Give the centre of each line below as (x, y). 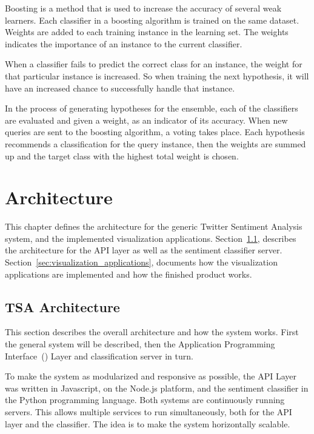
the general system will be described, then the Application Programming (140, 344)
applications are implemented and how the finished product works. (129, 274)
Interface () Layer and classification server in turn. (99, 356)
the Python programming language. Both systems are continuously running (145, 400)
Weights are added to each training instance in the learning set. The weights (147, 32)
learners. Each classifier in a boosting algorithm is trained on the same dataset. (152, 20)
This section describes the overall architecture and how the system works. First (152, 332)
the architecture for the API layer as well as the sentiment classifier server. (144, 250)
